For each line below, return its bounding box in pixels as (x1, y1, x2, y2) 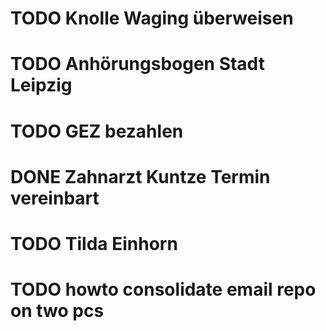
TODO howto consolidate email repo (10, 278, 317, 301)
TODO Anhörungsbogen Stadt (10, 53, 265, 76)
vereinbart (10, 187, 100, 209)
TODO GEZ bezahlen (10, 120, 184, 142)
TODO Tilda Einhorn (10, 232, 178, 255)
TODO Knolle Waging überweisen (10, 7, 294, 30)
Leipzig (10, 74, 73, 97)
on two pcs (10, 300, 105, 322)
